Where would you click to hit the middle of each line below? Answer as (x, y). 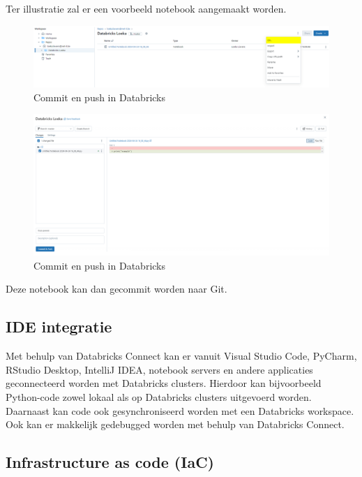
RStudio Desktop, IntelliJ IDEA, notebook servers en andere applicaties (159, 369)
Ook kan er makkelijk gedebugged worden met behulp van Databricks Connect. (175, 424)
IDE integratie (59, 326)
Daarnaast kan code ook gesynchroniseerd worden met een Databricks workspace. (180, 410)
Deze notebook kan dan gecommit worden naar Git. (116, 289)
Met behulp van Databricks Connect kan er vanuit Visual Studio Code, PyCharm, (181, 356)
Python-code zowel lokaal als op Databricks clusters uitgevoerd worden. (159, 397)
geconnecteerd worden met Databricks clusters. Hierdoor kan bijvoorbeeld (164, 383)
